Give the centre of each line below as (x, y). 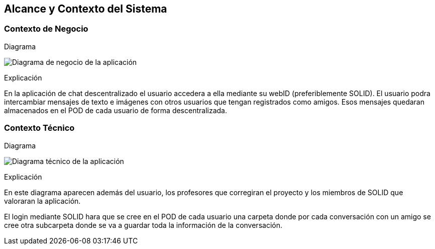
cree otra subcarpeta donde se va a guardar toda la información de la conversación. (143, 225)
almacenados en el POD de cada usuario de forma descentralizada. (116, 110)
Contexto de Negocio (46, 29)
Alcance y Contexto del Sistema (86, 9)
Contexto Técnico (39, 128)
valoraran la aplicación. (42, 201)
